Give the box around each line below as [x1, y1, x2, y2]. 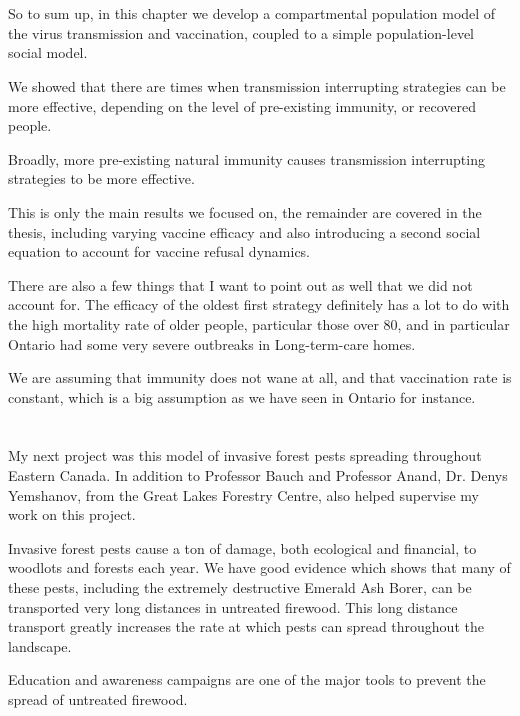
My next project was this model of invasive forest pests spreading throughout [8, 445, 482, 466]
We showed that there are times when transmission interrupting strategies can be [8, 75, 506, 96]
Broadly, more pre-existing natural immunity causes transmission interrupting [8, 148, 485, 169]
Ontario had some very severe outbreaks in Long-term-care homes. [8, 333, 416, 354]
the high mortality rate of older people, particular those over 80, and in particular [8, 313, 510, 334]
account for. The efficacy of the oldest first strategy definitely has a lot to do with [8, 294, 510, 315]
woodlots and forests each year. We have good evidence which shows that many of [8, 557, 511, 578]
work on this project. [8, 504, 136, 525]
